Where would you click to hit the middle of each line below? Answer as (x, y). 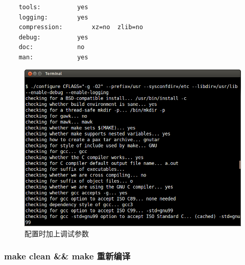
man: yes (53, 57)
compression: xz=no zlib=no (81, 27)
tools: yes (53, 7)
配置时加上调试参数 (57, 233)
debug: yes (53, 37)
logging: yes (53, 17)
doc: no (52, 47)
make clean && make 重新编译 (67, 256)
